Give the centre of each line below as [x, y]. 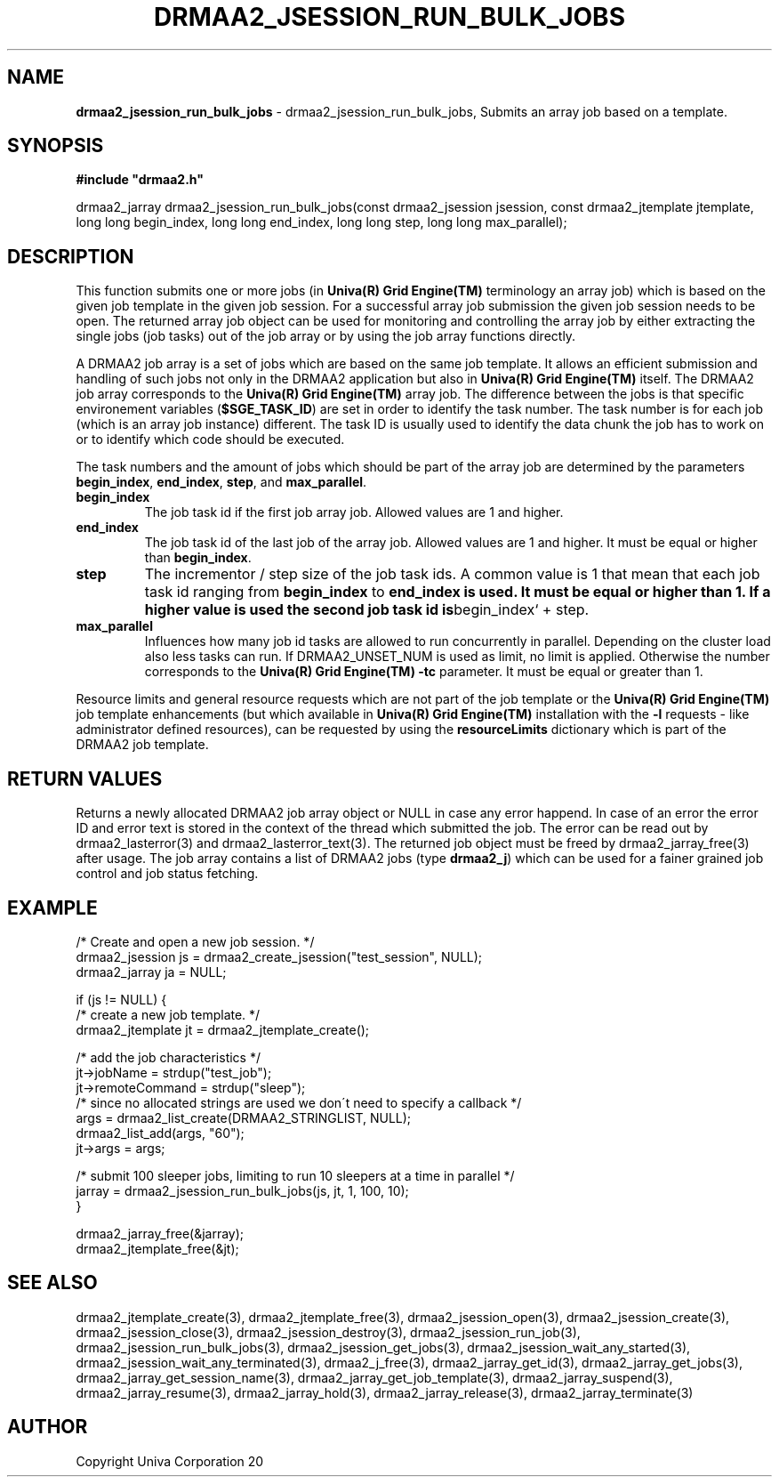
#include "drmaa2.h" [140, 180]
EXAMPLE [52, 907]
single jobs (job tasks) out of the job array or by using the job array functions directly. [326, 336]
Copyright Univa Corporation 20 [170, 1461]
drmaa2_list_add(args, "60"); [160, 1133]
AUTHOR [48, 1427]
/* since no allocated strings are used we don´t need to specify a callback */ [299, 1102]
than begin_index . [198, 558]
